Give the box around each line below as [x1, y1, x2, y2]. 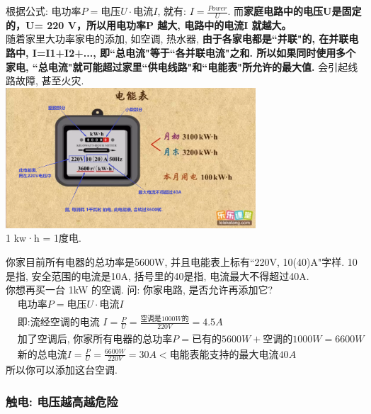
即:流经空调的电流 [17, 318, 100, 328]
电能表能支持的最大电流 [169, 349, 279, 360]
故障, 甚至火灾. [15, 73, 84, 88]
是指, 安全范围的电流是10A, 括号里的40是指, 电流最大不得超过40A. [6, 268, 309, 283]
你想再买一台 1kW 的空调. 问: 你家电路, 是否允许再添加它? [6, 282, 273, 297]
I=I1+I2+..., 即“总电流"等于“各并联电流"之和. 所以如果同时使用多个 [32, 45, 356, 60]
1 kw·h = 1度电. [6, 230, 81, 245]
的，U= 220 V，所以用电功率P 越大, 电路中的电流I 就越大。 [6, 17, 292, 32]
